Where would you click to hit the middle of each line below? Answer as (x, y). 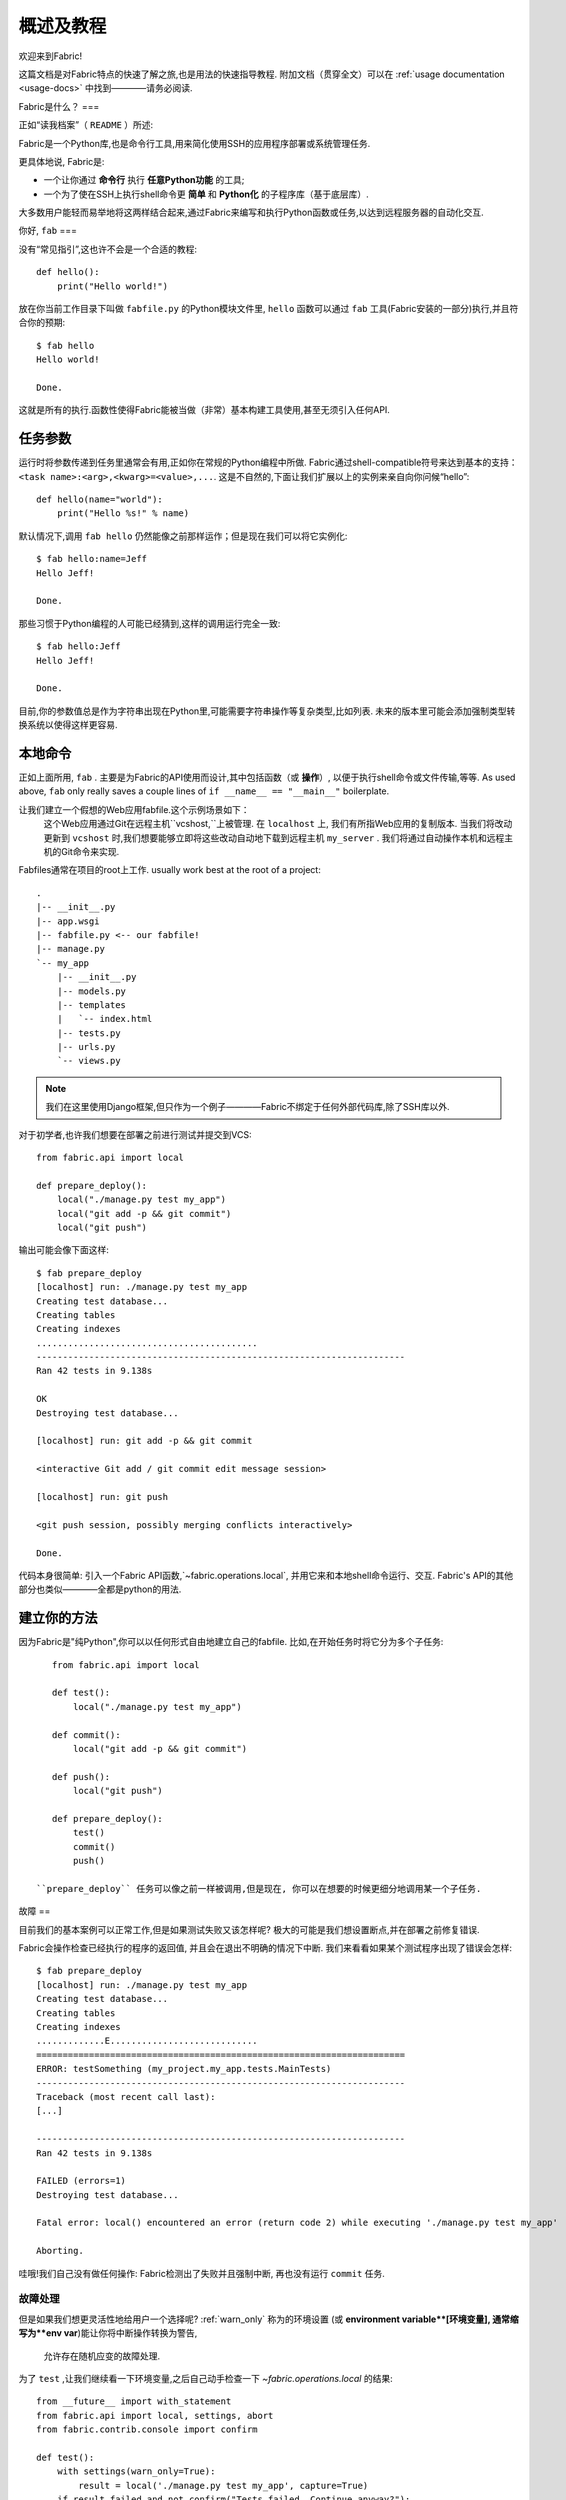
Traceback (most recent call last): (126, 2096)
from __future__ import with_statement (134, 2401)
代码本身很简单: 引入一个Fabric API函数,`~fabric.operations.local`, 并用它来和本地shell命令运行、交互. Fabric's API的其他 (266, 1575)
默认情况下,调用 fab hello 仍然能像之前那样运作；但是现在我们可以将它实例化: (183, 536)
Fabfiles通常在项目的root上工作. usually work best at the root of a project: (170, 870)
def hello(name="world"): (100, 499)
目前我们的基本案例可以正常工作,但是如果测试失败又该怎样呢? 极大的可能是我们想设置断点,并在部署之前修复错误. (249, 1929)
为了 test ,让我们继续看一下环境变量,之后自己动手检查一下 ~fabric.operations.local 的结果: (206, 2378)
